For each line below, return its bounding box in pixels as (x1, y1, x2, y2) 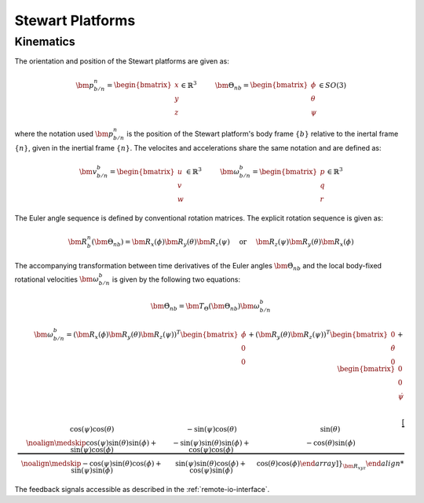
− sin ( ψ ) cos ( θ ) (186, 425, 237, 433)
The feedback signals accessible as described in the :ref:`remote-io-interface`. (14, 484, 270, 494)
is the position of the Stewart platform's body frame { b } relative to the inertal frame (126, 129, 399, 138)
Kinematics (14, 35, 76, 49)
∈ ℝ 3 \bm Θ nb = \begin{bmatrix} (181, 79, 309, 92)
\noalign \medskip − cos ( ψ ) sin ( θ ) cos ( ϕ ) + (20, 459, 162, 468)
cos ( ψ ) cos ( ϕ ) (188, 445, 234, 454)
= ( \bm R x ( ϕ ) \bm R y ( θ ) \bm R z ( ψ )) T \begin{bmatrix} (65, 329, 239, 341)
